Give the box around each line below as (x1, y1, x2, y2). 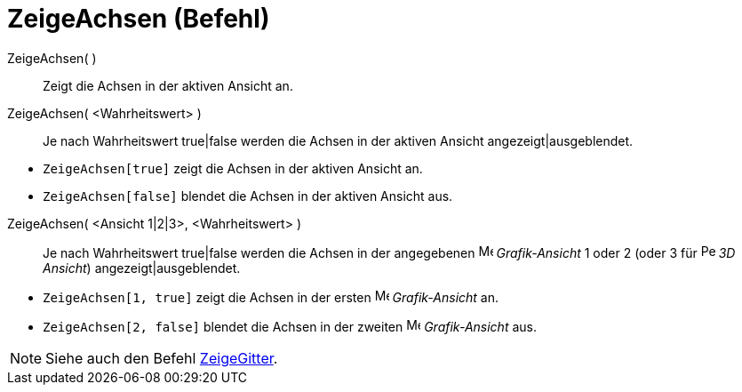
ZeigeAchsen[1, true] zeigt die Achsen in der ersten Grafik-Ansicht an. (43, 289, 499, 305)
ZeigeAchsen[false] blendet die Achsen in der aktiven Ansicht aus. (43, 188, 453, 204)
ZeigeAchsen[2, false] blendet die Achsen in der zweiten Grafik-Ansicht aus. (43, 318, 537, 334)
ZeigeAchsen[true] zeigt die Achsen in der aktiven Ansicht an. (43, 160, 423, 176)
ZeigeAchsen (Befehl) (7, 4, 270, 34)
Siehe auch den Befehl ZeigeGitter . (45, 348, 278, 367)
